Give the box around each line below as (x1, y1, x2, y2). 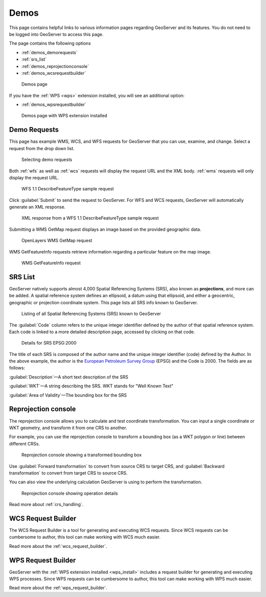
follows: (9, 365, 25, 371)
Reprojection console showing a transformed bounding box (21, 452, 142, 458)
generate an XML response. (9, 204, 66, 210)
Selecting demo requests (21, 157, 72, 162)
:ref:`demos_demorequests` (21, 49, 78, 55)
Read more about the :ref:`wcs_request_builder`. (9, 543, 107, 549)
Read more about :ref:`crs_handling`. (9, 502, 84, 507)
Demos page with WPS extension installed (21, 113, 107, 119)
